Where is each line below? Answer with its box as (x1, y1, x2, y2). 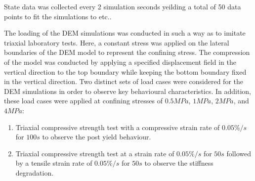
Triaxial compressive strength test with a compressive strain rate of (15, 122, 220, 132)
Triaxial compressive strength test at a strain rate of (15, 148, 174, 158)
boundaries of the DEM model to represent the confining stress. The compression (4, 47, 250, 57)
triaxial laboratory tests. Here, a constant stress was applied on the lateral (4, 37, 229, 47)
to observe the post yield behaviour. (42, 132, 151, 142)
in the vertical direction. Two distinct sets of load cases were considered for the (4, 76, 243, 87)
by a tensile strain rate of (15, 158, 92, 168)
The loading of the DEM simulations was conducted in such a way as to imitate (4, 28, 246, 38)
